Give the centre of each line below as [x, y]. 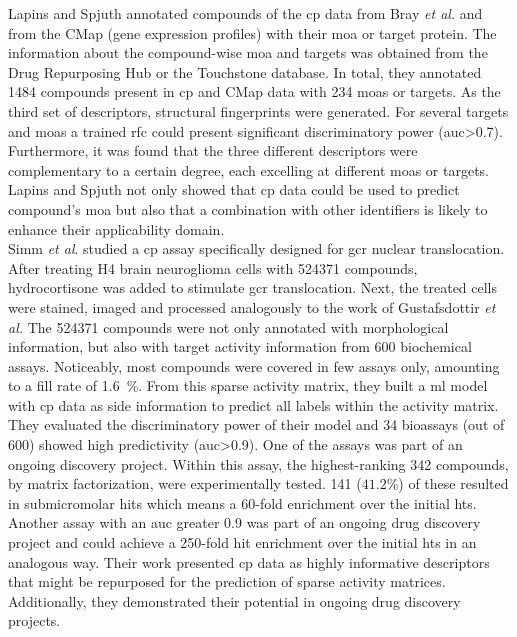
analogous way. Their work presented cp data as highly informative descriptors [249, 561]
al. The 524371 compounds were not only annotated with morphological [228, 326]
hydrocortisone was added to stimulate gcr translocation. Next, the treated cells [253, 287]
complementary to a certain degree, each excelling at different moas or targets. [249, 169]
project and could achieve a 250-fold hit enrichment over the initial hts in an [242, 542]
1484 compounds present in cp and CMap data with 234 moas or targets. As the [254, 91]
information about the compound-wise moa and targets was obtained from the [248, 52]
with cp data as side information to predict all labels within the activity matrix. [253, 404]
